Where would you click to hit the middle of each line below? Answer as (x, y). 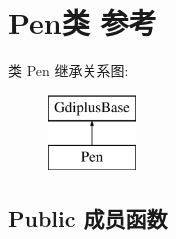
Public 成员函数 (88, 218)
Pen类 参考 (82, 22)
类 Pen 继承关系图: (68, 70)
